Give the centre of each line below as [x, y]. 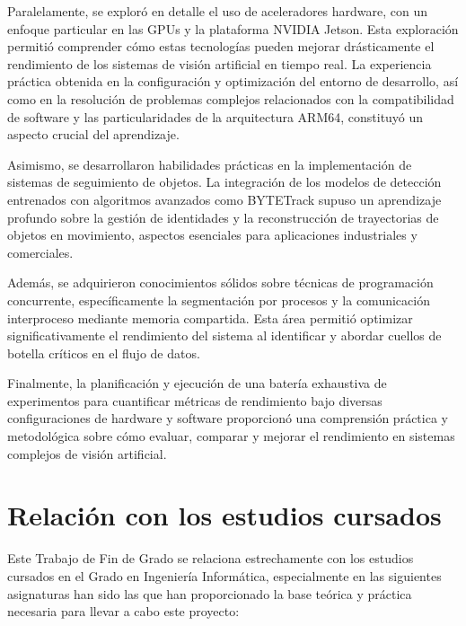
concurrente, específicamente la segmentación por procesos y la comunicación [219, 300]
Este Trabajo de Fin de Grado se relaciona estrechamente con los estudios [211, 558]
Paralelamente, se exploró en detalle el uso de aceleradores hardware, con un [218, 11]
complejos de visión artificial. [87, 453]
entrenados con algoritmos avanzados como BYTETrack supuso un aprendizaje [224, 199]
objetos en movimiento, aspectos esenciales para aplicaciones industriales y [212, 235]
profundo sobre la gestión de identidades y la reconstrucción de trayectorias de [223, 217]
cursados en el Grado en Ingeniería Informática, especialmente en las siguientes [224, 575]
